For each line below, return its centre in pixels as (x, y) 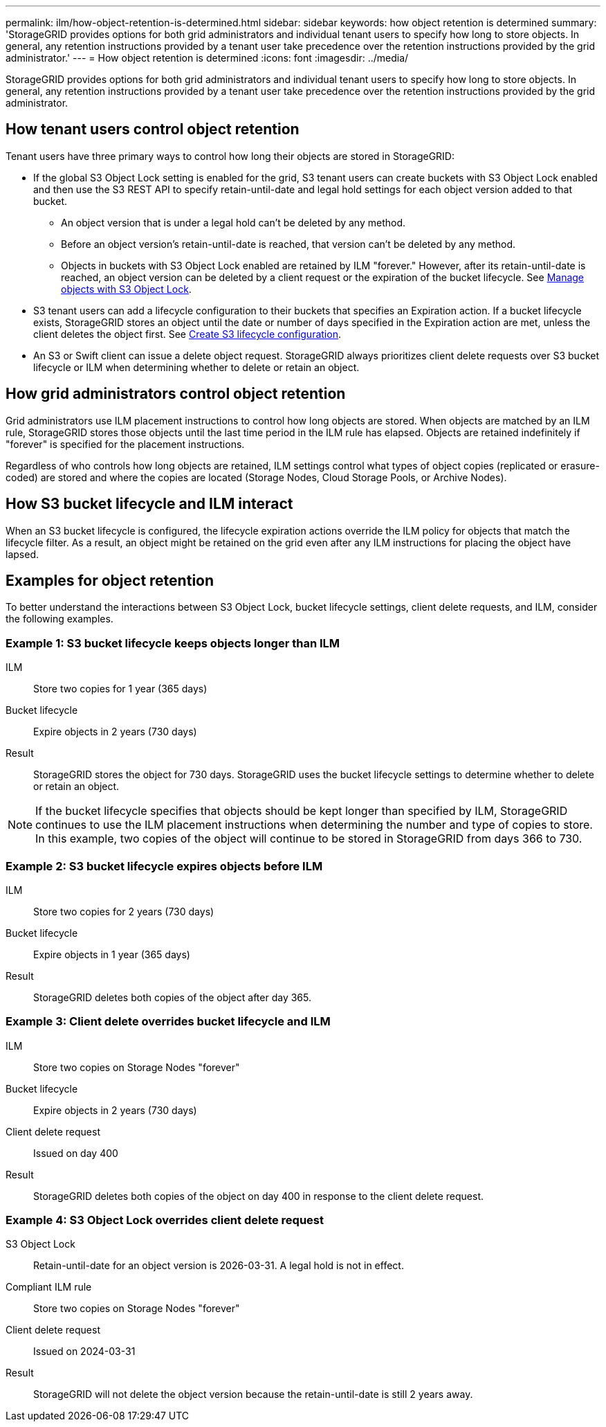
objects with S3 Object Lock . (126, 289)
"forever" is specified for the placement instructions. (125, 444)
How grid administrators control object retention (176, 394)
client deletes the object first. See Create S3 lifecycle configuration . (187, 334)
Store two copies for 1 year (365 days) (120, 689)
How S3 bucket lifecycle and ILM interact (149, 504)
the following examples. (59, 619)
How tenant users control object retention (153, 129)
